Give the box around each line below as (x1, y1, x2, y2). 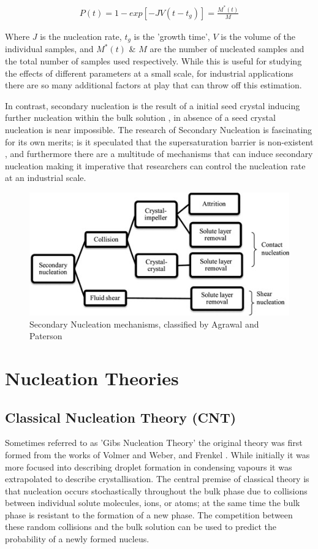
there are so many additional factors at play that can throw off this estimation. (5, 79, 302, 91)
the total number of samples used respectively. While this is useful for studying (5, 55, 302, 67)
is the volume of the (221, 29, 296, 42)
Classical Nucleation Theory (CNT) (5, 407, 237, 426)
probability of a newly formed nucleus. (5, 532, 150, 545)
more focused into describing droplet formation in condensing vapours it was (5, 460, 292, 473)
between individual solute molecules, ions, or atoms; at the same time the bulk (5, 496, 300, 509)
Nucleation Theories (5, 365, 179, 390)
